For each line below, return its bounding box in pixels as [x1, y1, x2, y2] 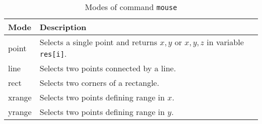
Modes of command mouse [85, 1, 177, 13]
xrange [8, 91, 32, 103]
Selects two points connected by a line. [39, 62, 176, 74]
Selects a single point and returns [39, 36, 157, 48]
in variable [207, 36, 244, 48]
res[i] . [39, 48, 67, 59]
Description [39, 21, 87, 33]
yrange [8, 106, 32, 117]
